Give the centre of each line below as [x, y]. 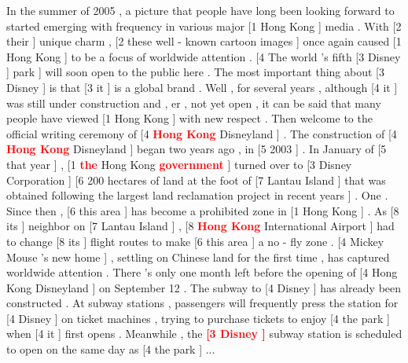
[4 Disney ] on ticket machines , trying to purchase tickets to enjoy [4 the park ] [198, 318]
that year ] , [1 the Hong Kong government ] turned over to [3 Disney [179, 164]
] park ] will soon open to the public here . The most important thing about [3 [195, 72]
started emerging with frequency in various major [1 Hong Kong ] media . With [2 [204, 26]
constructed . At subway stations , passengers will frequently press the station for [202, 303]
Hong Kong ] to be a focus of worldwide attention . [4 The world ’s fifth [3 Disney [204, 56]
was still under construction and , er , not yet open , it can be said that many [194, 103]
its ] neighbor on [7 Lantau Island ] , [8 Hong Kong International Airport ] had [200, 226]
